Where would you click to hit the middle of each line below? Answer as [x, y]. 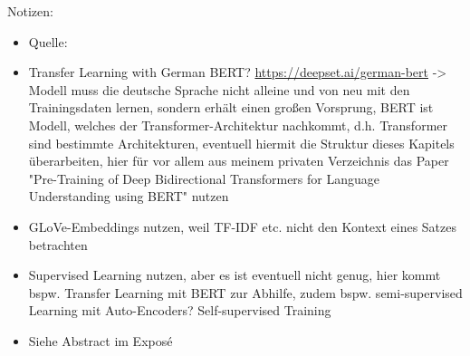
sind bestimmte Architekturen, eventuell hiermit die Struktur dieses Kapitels [241, 143]
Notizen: [30, 11]
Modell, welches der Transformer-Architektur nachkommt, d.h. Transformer [238, 125]
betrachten [58, 244]
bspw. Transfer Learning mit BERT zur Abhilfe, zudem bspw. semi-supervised [245, 292]
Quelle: [48, 41]
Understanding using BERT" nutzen [129, 196]
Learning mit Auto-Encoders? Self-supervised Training [180, 310]
